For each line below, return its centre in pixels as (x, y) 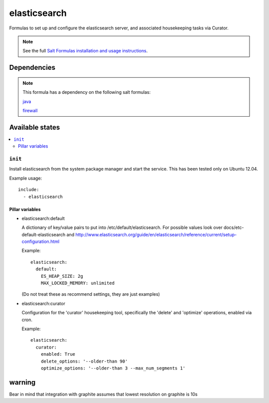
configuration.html (41, 241)
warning (22, 382)
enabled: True (58, 354)
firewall (30, 110)
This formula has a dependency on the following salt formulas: (87, 92)
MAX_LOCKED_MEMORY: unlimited (77, 283)
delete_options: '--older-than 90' (84, 361)
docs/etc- (234, 227)
